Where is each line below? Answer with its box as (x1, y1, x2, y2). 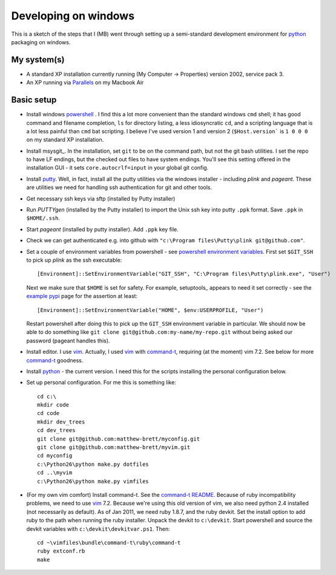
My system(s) (11, 55, 65, 65)
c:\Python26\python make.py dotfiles (37, 460, 150, 468)
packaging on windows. (11, 38, 71, 45)
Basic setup (11, 95, 57, 105)
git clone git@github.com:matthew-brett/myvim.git (37, 444, 191, 451)
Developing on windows (11, 9, 135, 22)
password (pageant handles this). (26, 337, 110, 344)
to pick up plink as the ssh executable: (26, 256, 122, 264)
